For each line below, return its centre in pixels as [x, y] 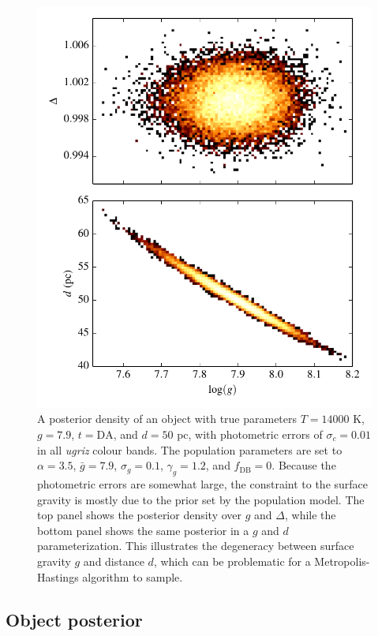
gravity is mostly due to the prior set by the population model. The [201, 499]
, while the [310, 515]
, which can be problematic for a [232, 561]
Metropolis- [342, 561]
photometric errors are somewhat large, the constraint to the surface [203, 483]
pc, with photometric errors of [250, 434]
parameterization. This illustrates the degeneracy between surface [196, 546]
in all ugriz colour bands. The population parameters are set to [190, 449]
